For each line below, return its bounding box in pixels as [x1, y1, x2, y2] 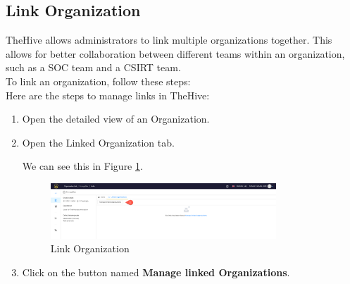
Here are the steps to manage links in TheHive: [6, 87, 210, 102]
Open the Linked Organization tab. [22, 135, 175, 149]
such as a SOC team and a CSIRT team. [6, 60, 181, 75]
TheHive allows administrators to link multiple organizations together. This [6, 32, 332, 47]
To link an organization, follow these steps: [6, 73, 191, 88]
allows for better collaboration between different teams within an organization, [6, 46, 345, 61]
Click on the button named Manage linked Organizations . [22, 264, 290, 279]
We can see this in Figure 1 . [22, 159, 143, 173]
